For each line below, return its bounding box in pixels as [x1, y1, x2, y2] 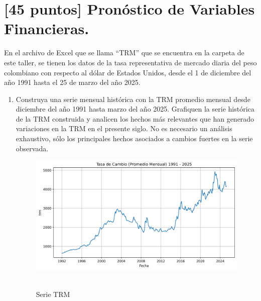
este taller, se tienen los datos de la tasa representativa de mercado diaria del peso [4, 57, 257, 67]
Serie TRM [36, 288, 70, 299]
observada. [16, 143, 49, 153]
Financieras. [4, 18, 89, 39]
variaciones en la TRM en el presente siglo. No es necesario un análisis [16, 123, 232, 134]
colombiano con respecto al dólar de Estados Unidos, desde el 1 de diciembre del [4, 67, 251, 77]
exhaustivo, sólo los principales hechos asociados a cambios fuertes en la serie [16, 133, 253, 144]
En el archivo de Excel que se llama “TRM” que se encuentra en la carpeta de [4, 47, 244, 58]
